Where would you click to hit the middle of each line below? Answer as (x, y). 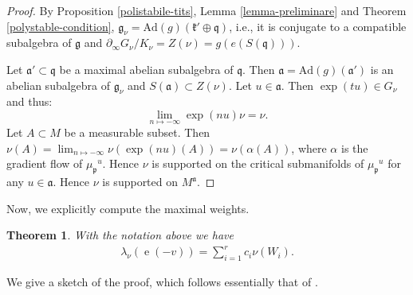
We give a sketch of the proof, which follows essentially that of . (162, 282)
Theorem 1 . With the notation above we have (120, 235)
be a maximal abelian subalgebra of (146, 69)
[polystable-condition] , (61, 26)
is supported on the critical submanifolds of (258, 163)
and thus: (29, 101)
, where (309, 147)
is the (354, 147)
